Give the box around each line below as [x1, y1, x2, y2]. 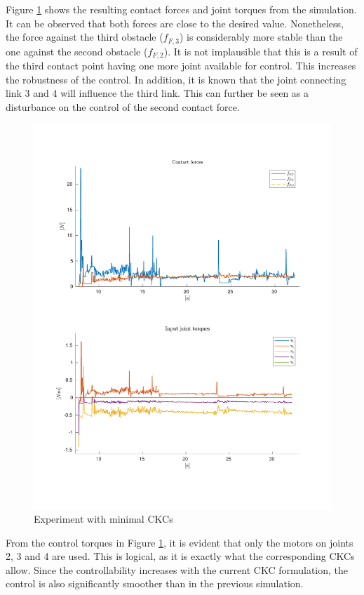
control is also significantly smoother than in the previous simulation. [6, 576, 304, 591]
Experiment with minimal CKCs [34, 511, 173, 526]
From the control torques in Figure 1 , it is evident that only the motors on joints [6, 535, 353, 549]
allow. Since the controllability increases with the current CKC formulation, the [6, 562, 349, 577]
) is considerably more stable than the [179, 29, 343, 44]
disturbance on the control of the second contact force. [6, 99, 240, 114]
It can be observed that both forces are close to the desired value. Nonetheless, [6, 15, 344, 30]
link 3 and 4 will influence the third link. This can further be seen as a [6, 86, 309, 100]
